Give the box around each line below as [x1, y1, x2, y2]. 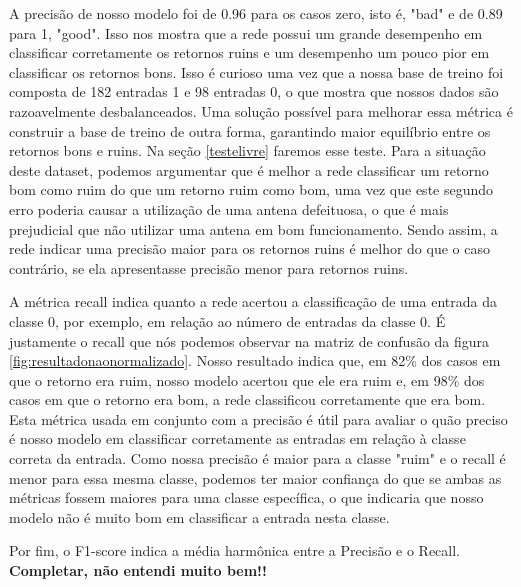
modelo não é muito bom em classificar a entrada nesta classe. [9, 506, 390, 527]
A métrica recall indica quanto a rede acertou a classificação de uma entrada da [9, 291, 497, 312]
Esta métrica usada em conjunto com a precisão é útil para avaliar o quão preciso [9, 408, 508, 429]
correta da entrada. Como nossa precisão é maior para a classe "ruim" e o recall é [9, 448, 506, 469]
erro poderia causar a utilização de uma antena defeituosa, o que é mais [9, 198, 449, 219]
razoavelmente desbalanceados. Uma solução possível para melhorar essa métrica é [9, 100, 513, 121]
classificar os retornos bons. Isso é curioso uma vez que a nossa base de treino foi [9, 61, 504, 82]
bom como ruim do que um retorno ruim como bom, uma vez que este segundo [9, 179, 494, 200]
